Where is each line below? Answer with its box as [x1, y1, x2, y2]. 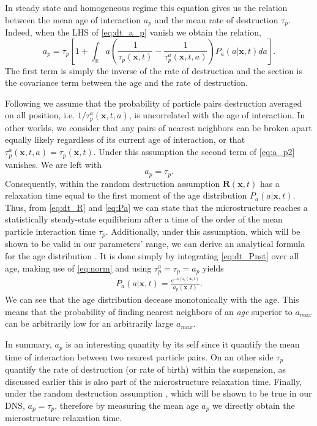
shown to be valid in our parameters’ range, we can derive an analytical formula [5, 237, 305, 250]
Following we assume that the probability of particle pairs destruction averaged [5, 96, 302, 109]
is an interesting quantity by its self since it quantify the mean [65, 338, 300, 351]
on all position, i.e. [5, 108, 75, 121]
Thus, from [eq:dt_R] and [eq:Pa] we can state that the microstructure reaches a [5, 200, 308, 213]
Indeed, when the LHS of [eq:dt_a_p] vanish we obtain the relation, [5, 26, 261, 39]
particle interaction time [5, 224, 96, 237]
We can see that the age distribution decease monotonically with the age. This [5, 293, 299, 306]
